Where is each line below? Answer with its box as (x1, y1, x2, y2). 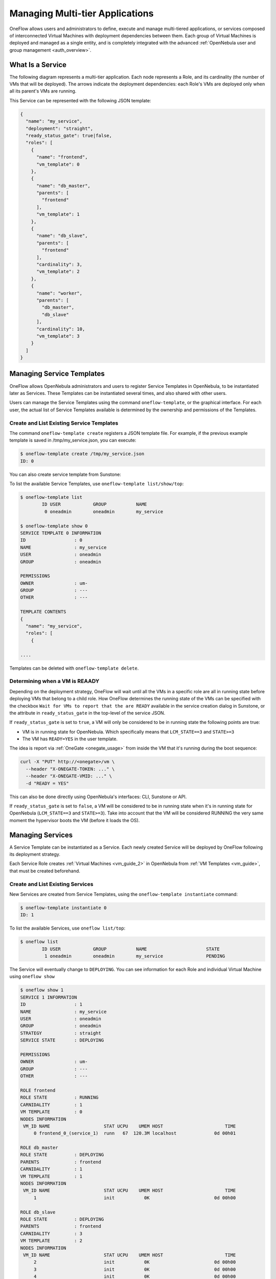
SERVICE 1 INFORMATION (20, 994, 77, 1000)
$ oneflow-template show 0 (20, 523, 88, 529)
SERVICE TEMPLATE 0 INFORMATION (20, 530, 102, 536)
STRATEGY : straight (20, 1030, 102, 1036)
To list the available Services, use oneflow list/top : (9, 925, 126, 931)
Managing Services (9, 830, 73, 839)
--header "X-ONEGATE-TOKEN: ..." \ (26, 766, 115, 772)
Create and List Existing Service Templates (9, 420, 119, 427)
